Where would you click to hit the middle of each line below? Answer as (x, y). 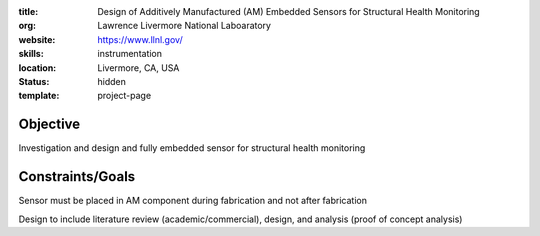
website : (37, 39)
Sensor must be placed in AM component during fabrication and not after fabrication (192, 201)
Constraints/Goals (77, 176)
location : (37, 67)
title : (28, 11)
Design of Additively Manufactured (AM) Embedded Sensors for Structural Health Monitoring (288, 11)
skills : (31, 54)
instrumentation (130, 54)
